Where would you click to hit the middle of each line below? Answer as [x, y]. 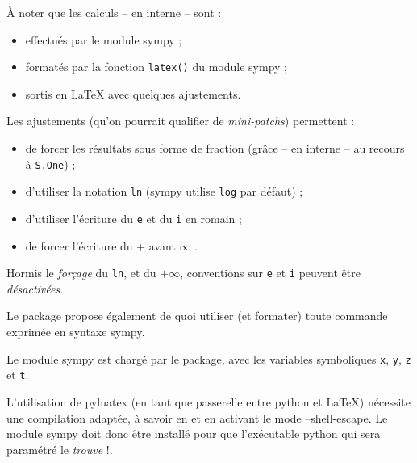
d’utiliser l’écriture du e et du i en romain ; [133, 218]
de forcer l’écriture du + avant [100, 245]
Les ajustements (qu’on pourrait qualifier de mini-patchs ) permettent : [181, 121]
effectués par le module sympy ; [104, 39]
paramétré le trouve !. [60, 449]
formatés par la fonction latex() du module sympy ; [156, 67]
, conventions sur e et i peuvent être [270, 273]
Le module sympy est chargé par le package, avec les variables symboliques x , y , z [209, 358]
